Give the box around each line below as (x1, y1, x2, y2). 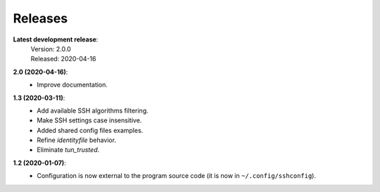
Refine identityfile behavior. (37, 136, 116, 144)
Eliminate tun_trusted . (37, 146, 100, 154)
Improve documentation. (37, 81, 108, 89)
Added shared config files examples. (37, 126, 144, 134)
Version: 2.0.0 (30, 44, 71, 53)
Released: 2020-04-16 (30, 55, 96, 63)
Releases (13, 11, 68, 26)
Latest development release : (13, 35, 99, 44)
